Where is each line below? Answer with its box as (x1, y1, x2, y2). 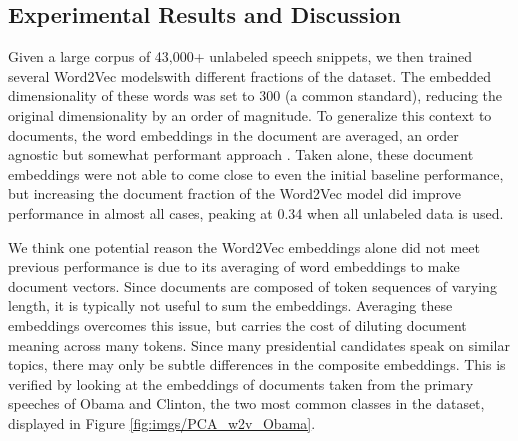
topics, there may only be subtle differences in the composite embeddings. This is (8, 354, 506, 375)
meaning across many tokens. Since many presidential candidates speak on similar (8, 334, 510, 355)
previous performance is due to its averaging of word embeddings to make (8, 256, 460, 277)
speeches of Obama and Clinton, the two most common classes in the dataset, (8, 393, 485, 414)
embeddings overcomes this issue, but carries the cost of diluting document (8, 314, 467, 335)
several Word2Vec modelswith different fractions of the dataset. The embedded (8, 65, 492, 86)
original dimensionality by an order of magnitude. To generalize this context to (8, 104, 492, 125)
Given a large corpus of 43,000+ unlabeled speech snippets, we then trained (8, 46, 473, 67)
